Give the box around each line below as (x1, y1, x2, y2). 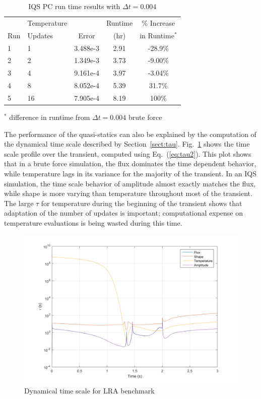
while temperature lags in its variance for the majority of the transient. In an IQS (4, 168, 256, 178)
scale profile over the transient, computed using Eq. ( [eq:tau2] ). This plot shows (4, 148, 251, 159)
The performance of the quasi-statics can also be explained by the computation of (4, 128, 256, 139)
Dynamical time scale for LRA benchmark (24, 385, 155, 395)
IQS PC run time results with (28, 1, 120, 11)
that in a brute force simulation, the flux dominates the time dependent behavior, (4, 158, 256, 169)
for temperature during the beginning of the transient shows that (41, 197, 242, 208)
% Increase (142, 17, 175, 28)
